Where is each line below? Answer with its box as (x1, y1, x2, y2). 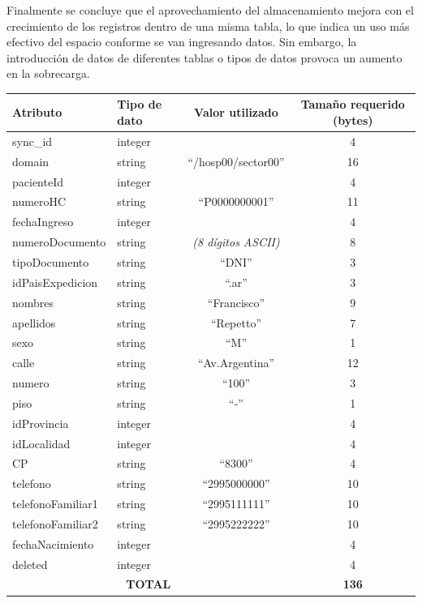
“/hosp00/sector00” (187, 152, 285, 169)
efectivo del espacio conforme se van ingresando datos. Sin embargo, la (6, 33, 357, 50)
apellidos (12, 314, 56, 331)
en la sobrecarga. (6, 65, 90, 82)
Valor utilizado (194, 104, 278, 121)
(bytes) (333, 112, 373, 129)
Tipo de (117, 96, 162, 113)
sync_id (12, 132, 53, 149)
